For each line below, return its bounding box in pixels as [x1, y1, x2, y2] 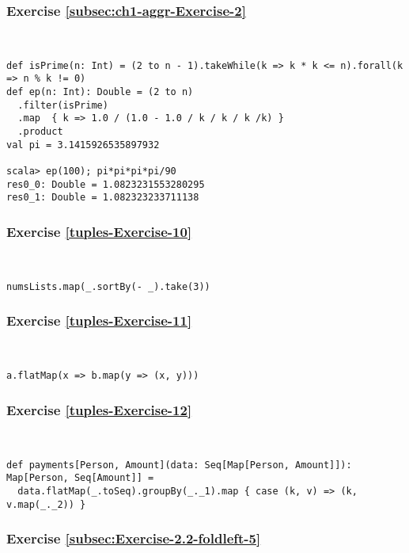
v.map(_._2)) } [6, 498, 86, 510]
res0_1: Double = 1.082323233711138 [6, 192, 199, 204]
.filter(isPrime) [17, 99, 108, 111]
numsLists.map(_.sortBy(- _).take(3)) [6, 280, 210, 292]
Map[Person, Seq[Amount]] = [6, 472, 154, 484]
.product [17, 126, 63, 138]
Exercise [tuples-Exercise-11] [6, 311, 192, 330]
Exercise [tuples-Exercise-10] [6, 221, 192, 241]
